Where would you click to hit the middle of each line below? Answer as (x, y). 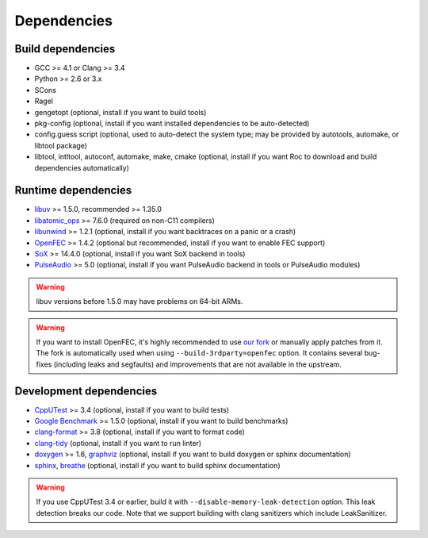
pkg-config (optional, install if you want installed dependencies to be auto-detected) (172, 124)
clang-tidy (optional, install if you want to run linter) (118, 443)
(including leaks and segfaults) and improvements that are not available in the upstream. (198, 364)
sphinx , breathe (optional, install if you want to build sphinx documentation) (157, 465)
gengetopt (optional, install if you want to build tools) (120, 112)
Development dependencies (86, 391)
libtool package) (61, 145)
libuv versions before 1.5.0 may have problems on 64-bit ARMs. (139, 302)
